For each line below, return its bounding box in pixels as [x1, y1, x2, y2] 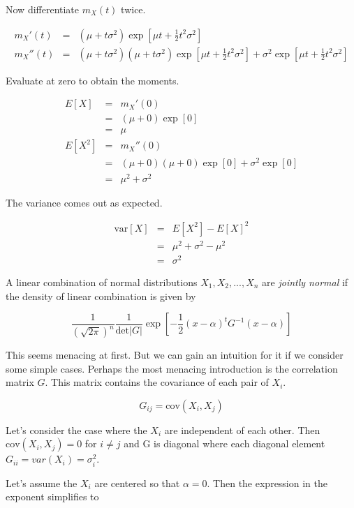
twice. [121, 2, 146, 16]
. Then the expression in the [207, 475, 327, 490]
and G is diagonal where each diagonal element [124, 436, 325, 451]
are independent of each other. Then [164, 422, 320, 437]
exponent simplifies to [6, 489, 99, 504]
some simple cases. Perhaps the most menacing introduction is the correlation [6, 361, 338, 375]
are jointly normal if [262, 274, 348, 289]
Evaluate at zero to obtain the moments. [6, 73, 179, 87]
